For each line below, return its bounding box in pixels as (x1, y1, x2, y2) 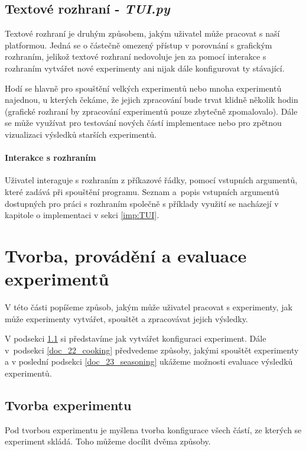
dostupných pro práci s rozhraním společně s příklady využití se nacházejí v (5, 197, 279, 209)
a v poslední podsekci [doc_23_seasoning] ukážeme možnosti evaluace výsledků (5, 355, 293, 368)
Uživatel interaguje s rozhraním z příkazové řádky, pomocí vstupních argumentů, (5, 174, 298, 186)
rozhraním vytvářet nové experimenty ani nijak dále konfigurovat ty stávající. (5, 61, 285, 74)
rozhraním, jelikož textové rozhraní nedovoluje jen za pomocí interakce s (5, 50, 266, 63)
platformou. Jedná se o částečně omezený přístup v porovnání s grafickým (5, 38, 272, 51)
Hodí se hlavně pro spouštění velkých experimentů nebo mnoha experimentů (5, 82, 282, 94)
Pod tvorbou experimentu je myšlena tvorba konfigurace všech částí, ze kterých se (5, 423, 302, 436)
